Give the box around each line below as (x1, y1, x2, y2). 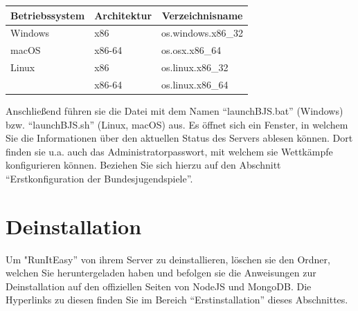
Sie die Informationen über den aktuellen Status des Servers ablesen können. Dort (6, 131, 353, 145)
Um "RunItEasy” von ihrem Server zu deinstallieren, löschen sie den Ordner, (6, 252, 330, 266)
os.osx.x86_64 (161, 43, 222, 57)
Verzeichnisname (161, 8, 243, 22)
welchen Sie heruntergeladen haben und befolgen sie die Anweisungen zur (6, 265, 316, 280)
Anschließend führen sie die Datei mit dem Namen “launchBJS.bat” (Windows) (6, 103, 343, 117)
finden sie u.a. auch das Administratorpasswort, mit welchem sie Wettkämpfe (6, 144, 333, 158)
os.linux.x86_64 (161, 77, 229, 91)
